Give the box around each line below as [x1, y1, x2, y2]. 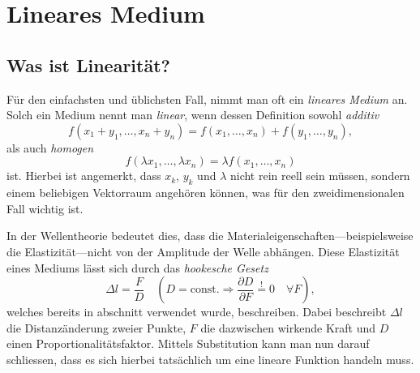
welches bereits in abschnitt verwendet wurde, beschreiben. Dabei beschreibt [6, 303, 387, 320]
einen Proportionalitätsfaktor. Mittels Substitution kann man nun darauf [6, 335, 370, 352]
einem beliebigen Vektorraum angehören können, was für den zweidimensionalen [6, 184, 405, 201]
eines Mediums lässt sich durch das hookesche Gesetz [6, 259, 268, 276]
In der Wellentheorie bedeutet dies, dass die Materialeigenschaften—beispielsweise [6, 227, 414, 244]
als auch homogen [6, 139, 94, 156]
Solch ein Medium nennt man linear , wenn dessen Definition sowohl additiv [6, 106, 379, 123]
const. [190, 284, 220, 296]
